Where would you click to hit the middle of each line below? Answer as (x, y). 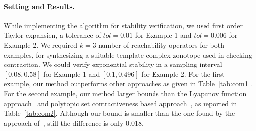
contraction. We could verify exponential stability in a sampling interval (113, 64)
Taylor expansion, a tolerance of (52, 35)
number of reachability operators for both (161, 44)
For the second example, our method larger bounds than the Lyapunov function (125, 93)
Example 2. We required (41, 44)
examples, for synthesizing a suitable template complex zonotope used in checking (128, 54)
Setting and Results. (40, 6)
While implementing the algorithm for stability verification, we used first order (123, 25)
